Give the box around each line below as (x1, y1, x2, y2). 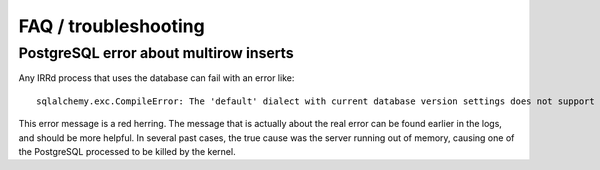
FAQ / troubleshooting (18, 15, 205, 37)
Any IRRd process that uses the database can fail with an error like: (18, 72, 295, 84)
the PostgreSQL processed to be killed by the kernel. (18, 145, 236, 157)
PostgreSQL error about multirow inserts (18, 44, 294, 62)
